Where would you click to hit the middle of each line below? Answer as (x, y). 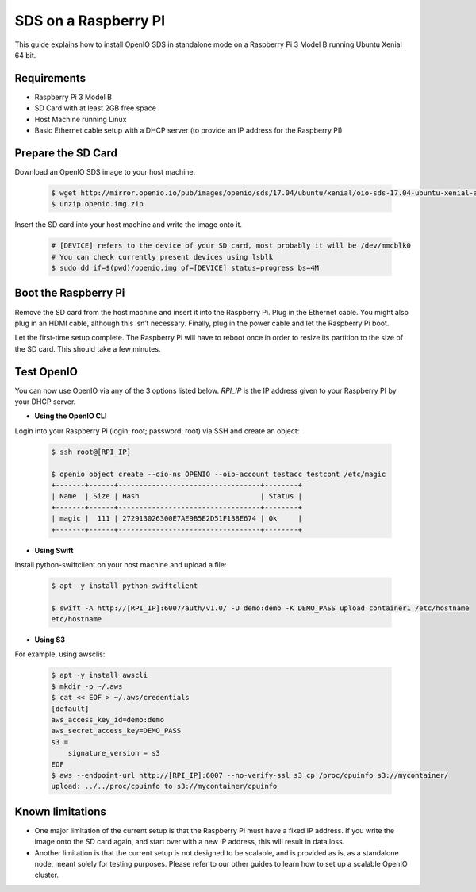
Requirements (50, 78)
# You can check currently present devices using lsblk (162, 257)
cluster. (47, 875)
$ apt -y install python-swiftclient (125, 586)
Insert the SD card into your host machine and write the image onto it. (128, 225)
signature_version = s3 (114, 753)
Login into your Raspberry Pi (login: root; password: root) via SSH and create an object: (157, 431)
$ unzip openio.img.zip (98, 204)
